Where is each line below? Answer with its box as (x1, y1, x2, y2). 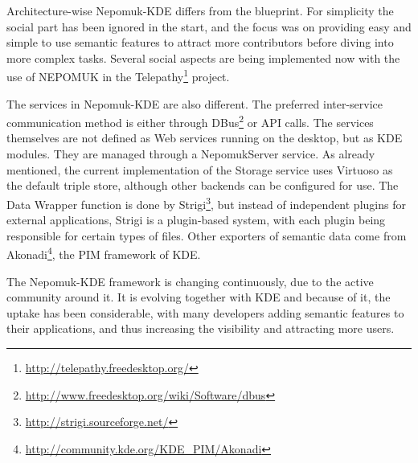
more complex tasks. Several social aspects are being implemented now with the (6, 49, 400, 66)
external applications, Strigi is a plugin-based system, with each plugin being (6, 211, 386, 228)
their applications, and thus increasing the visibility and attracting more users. (6, 320, 395, 337)
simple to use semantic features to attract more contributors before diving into (6, 34, 394, 51)
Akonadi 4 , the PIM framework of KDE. (6, 244, 201, 262)
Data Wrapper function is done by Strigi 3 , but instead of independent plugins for (6, 193, 406, 212)
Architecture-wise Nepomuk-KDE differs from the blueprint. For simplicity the (6, 2, 394, 18)
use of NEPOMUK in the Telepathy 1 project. (6, 66, 230, 85)
